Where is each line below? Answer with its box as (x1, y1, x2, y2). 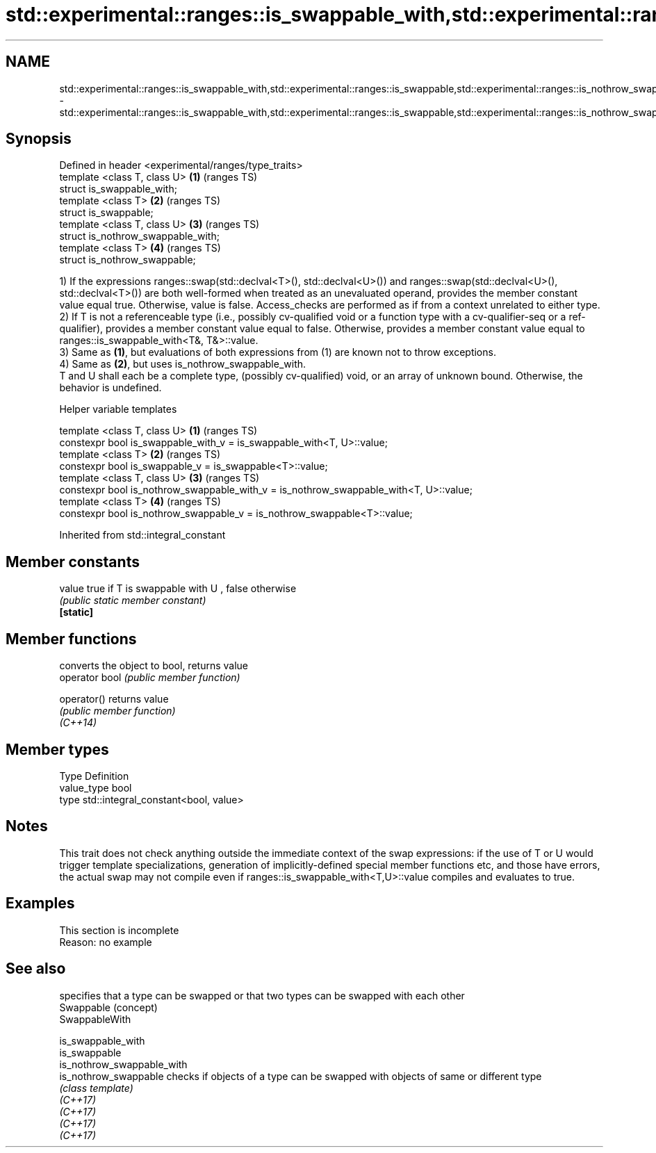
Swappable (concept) (59, 1001, 158, 1013)
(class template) (59, 1081, 133, 1094)
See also (6, 960, 66, 978)
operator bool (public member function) (59, 671, 240, 684)
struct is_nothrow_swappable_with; (59, 230, 220, 243)
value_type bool (59, 781, 132, 794)
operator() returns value (59, 693, 169, 705)
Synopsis (6, 130, 72, 148)
